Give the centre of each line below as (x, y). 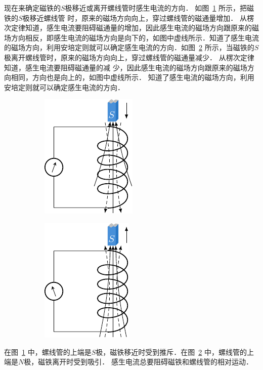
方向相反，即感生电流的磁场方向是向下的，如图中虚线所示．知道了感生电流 (135, 37)
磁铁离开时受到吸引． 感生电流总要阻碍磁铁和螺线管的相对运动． (145, 362)
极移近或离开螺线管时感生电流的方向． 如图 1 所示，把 (156, 8)
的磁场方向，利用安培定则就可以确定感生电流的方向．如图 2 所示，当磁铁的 (129, 47)
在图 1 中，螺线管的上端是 (48, 352)
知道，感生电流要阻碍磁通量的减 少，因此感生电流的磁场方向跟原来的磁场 (126, 67)
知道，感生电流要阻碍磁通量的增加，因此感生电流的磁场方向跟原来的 (138, 28)
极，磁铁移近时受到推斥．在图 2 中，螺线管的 (171, 352)
